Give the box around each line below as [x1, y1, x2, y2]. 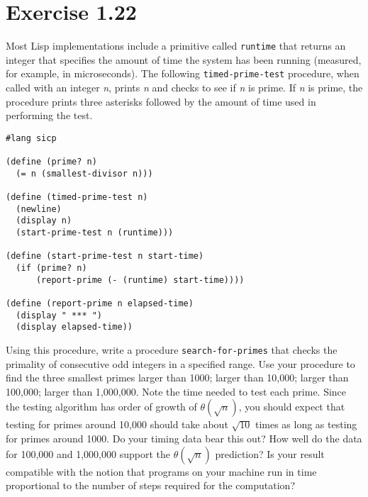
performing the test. [6, 108, 93, 123]
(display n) [16, 216, 72, 226]
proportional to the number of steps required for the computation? [6, 478, 295, 493]
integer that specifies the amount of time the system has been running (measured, [6, 52, 362, 67]
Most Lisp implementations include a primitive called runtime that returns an [6, 38, 346, 53]
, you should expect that [238, 399, 345, 414]
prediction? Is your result [215, 446, 325, 461]
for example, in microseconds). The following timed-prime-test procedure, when [6, 66, 359, 81]
